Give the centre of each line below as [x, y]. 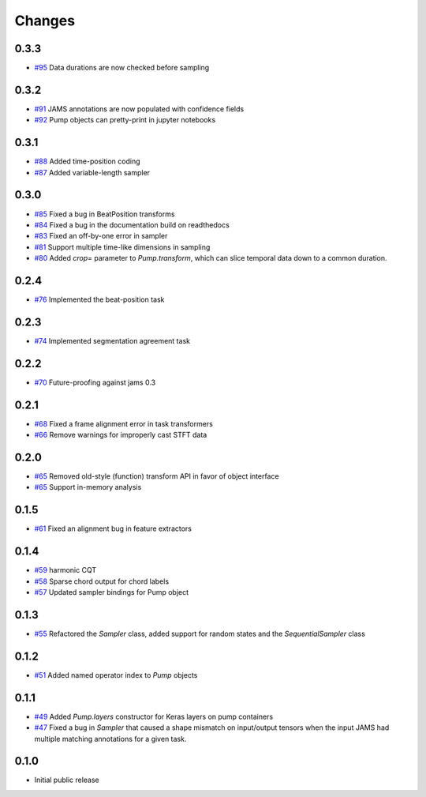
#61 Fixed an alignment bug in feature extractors [113, 528]
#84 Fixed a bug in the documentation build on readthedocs [132, 224]
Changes [45, 21]
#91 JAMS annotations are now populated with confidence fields [139, 109]
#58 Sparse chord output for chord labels [102, 581]
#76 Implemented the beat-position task [99, 299]
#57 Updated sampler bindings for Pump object [112, 592]
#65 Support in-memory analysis [88, 487]
